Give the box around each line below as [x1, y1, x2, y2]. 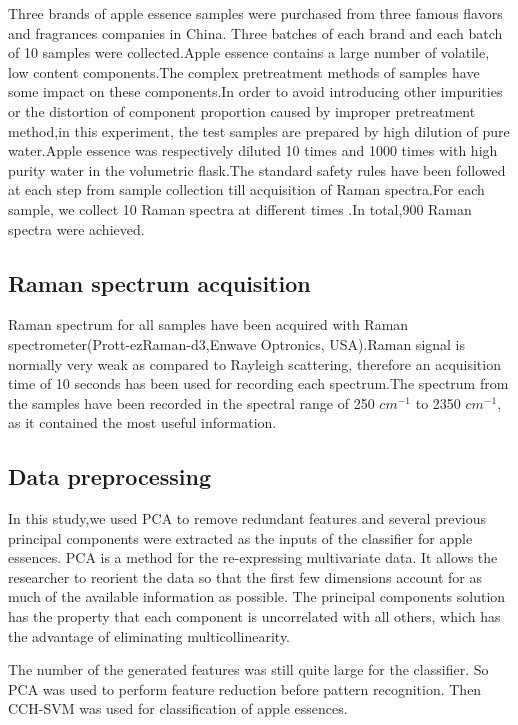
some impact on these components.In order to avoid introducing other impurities [8, 81, 503, 102]
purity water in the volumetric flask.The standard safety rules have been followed [8, 159, 506, 180]
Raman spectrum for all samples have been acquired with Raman [8, 314, 409, 335]
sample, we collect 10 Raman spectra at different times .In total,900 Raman [8, 198, 472, 219]
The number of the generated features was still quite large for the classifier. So [8, 659, 489, 680]
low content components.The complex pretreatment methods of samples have [8, 61, 480, 82]
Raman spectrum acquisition [8, 267, 311, 298]
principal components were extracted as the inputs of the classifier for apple [8, 527, 473, 548]
